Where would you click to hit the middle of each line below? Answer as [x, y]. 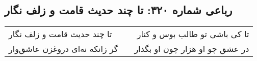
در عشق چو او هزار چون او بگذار [192, 49]
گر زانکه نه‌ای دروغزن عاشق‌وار [63, 49]
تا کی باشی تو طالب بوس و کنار [193, 34]
